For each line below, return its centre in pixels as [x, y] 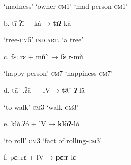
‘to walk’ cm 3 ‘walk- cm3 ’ [41, 106]
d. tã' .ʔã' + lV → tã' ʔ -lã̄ [44, 89]
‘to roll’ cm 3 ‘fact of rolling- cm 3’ [53, 140]
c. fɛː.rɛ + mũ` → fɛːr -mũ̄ [44, 56]
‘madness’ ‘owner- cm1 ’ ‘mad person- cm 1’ [66, 6]
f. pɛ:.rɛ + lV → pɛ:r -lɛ [40, 157]
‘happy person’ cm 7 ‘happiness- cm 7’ [58, 73]
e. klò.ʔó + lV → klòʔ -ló [42, 123]
